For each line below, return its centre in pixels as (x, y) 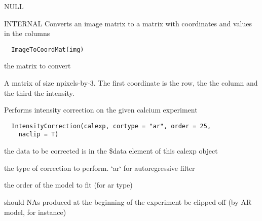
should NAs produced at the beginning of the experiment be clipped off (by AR (128, 201)
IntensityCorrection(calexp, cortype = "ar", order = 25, (111, 126)
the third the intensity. (39, 93)
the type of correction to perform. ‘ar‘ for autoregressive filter (100, 168)
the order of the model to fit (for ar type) (68, 185)
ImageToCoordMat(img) (48, 49)
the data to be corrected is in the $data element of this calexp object (111, 151)
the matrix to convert (38, 66)
